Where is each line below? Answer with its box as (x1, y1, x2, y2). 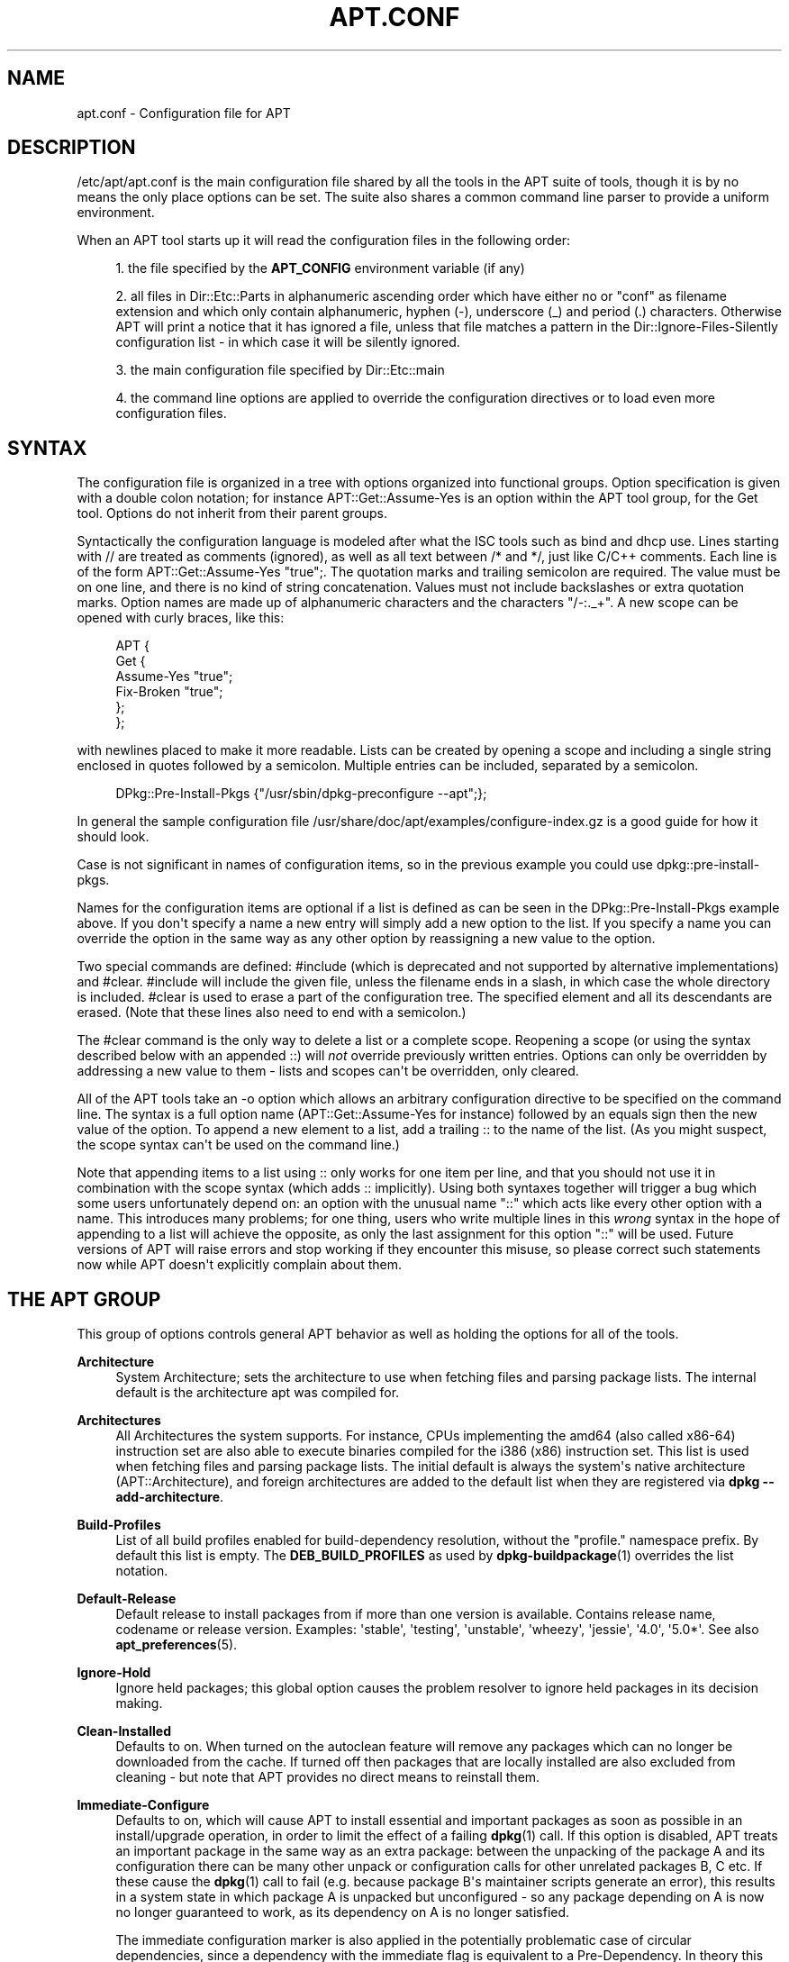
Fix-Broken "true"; (115, 684, 223, 700)
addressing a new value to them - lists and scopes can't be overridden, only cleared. (77, 1063, 579, 1079)
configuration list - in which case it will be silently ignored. (115, 334, 460, 350)
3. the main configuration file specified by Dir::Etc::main (115, 362, 445, 378)
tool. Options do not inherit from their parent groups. (77, 505, 388, 522)
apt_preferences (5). (115, 1637, 238, 1653)
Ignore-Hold (77, 1665, 151, 1681)
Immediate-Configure (77, 1797, 210, 1813)
